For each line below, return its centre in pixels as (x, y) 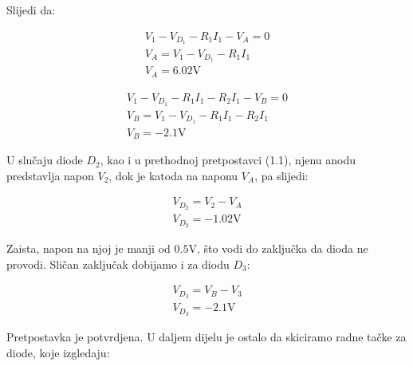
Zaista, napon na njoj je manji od (88, 248)
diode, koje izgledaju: (58, 352)
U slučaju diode (45, 160)
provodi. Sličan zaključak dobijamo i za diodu (118, 264)
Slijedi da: (31, 10)
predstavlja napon (50, 175)
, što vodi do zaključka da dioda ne (282, 248)
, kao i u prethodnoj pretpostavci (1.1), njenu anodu (228, 160)
